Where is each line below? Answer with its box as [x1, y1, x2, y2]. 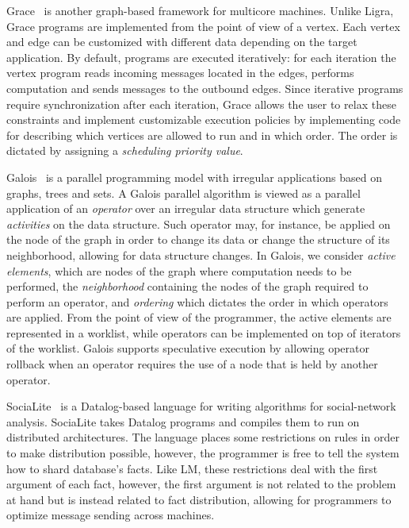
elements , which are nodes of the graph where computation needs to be [6, 262, 352, 279]
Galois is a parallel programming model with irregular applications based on [6, 168, 382, 185]
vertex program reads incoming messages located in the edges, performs [6, 64, 354, 81]
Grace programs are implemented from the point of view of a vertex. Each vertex [6, 17, 400, 34]
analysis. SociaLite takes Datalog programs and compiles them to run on [6, 413, 360, 430]
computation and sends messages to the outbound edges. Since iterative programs [6, 79, 403, 96]
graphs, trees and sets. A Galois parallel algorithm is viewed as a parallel [6, 184, 361, 201]
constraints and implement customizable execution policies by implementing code [6, 111, 401, 128]
